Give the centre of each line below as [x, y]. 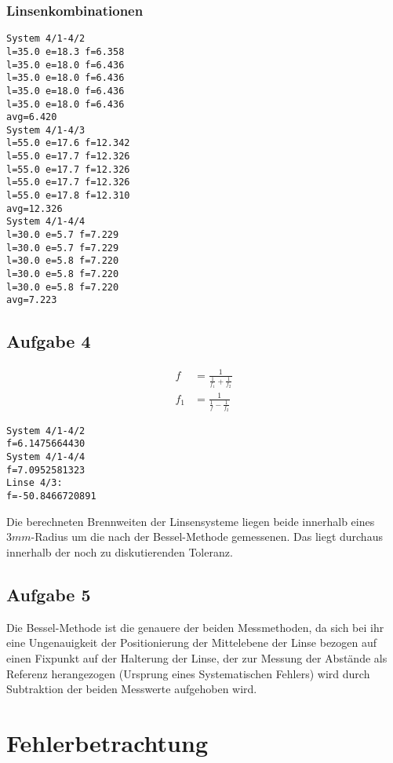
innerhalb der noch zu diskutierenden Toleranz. [120, 551]
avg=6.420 [32, 117]
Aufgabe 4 [49, 341]
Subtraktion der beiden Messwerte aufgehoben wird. [132, 689]
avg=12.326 [35, 208]
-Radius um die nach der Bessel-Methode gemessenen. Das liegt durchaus [207, 537]
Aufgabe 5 [49, 594]
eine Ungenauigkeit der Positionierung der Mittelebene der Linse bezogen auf [192, 643]
